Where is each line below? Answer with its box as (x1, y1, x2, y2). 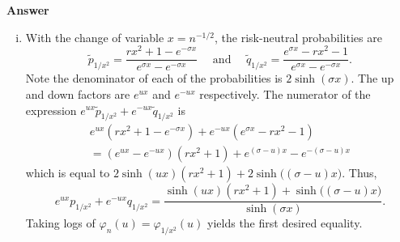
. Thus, (342, 164, 377, 181)
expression (25, 101, 77, 118)
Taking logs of (25, 214, 96, 231)
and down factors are (25, 85, 130, 102)
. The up (351, 70, 394, 87)
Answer (6, 2, 49, 18)
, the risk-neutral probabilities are (215, 28, 382, 45)
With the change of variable (25, 28, 164, 45)
